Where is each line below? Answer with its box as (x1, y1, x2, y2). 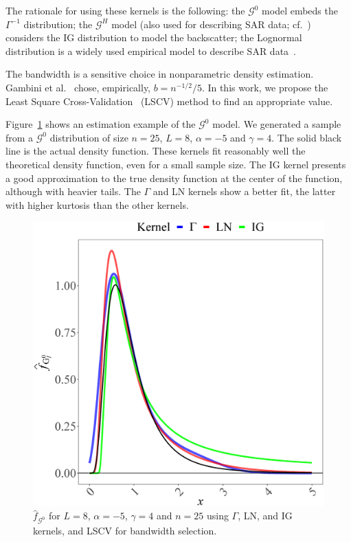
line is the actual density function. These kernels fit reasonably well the (5, 144, 306, 158)
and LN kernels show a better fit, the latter (152, 184, 336, 199)
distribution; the (23, 16, 93, 31)
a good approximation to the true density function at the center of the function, (5, 170, 343, 185)
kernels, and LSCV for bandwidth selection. (33, 523, 217, 538)
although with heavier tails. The (5, 184, 141, 199)
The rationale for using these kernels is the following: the (5, 3, 245, 17)
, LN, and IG (238, 508, 293, 523)
